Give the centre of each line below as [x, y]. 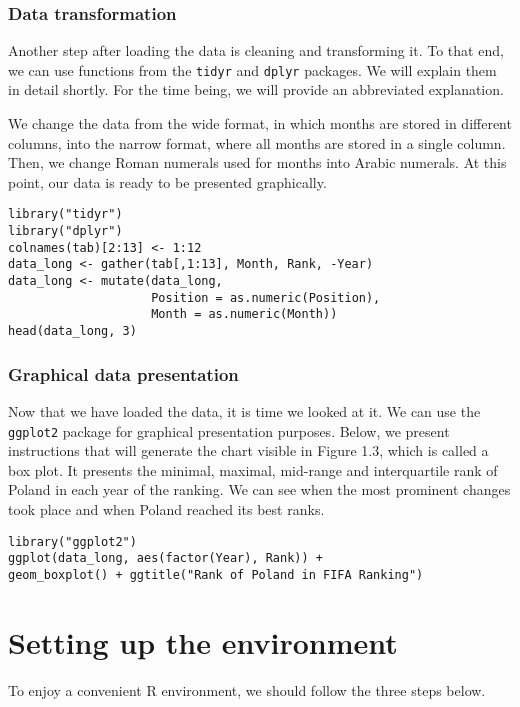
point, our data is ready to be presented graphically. [167, 181]
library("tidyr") [65, 214]
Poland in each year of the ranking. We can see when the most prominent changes [259, 489]
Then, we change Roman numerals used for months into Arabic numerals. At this [257, 162]
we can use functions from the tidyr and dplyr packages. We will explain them [252, 69]
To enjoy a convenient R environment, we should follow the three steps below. [247, 689]
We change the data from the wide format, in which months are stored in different [260, 123]
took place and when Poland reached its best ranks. [166, 508]
